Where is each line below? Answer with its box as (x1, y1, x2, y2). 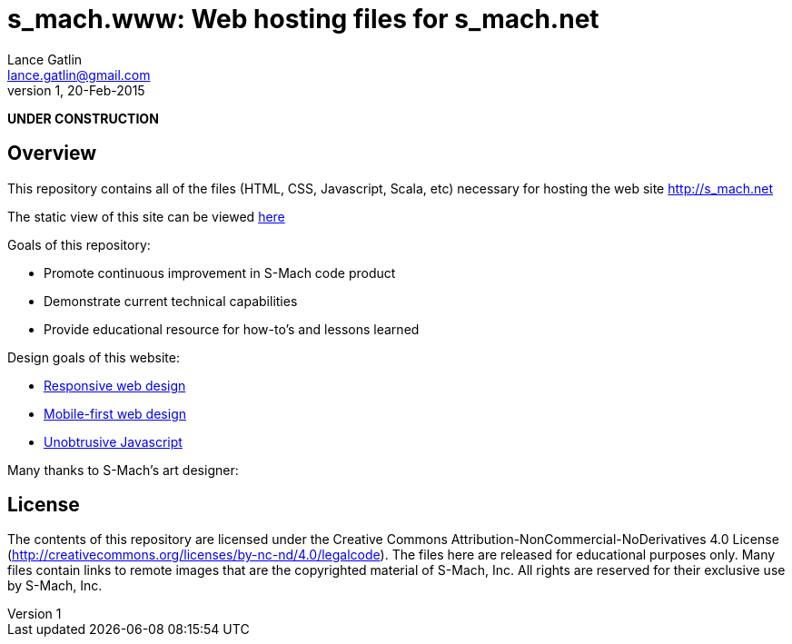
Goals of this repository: (7, 236, 151, 253)
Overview (7, 142, 97, 165)
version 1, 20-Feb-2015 (7, 82, 145, 98)
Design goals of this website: (7, 349, 180, 365)
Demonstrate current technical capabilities (44, 292, 298, 309)
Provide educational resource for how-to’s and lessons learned (44, 321, 420, 337)
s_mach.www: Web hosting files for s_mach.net (7, 4, 599, 35)
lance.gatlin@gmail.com (7, 66, 151, 83)
